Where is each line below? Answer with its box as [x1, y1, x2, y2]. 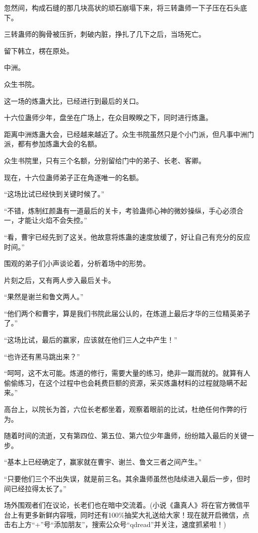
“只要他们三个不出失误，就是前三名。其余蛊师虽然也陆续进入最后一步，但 [4, 473, 244, 483]
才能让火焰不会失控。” [17, 215, 87, 225]
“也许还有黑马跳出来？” [4, 351, 80, 361]
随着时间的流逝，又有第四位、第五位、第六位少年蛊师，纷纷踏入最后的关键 [4, 430, 247, 441]
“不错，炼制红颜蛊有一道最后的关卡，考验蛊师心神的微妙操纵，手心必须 [4, 205, 237, 215]
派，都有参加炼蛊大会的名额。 [4, 138, 101, 149]
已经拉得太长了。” [10, 483, 66, 493]
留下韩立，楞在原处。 [4, 45, 73, 56]
